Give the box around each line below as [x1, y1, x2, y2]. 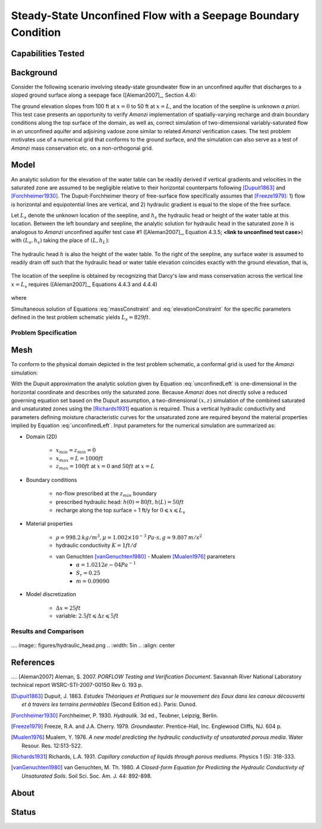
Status [11, 807, 36, 817]
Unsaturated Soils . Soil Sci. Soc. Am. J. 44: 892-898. [21, 772, 152, 779]
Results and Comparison [11, 627, 84, 635]
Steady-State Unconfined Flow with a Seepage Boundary [11, 9, 299, 22]
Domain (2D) [26, 433, 58, 440]
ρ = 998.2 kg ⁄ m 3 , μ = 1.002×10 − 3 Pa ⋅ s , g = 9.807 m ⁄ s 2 [55, 533, 203, 541]
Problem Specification [11, 328, 78, 337]
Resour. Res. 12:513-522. [21, 742, 83, 749]
